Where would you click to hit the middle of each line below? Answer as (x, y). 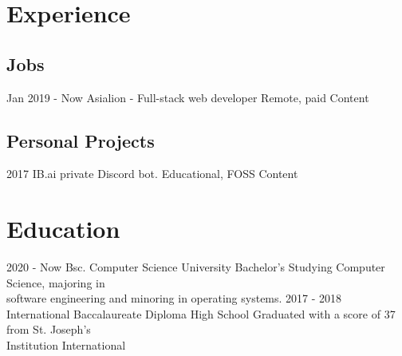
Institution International (66, 345)
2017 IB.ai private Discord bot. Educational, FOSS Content (152, 174)
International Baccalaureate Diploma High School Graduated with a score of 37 (201, 313)
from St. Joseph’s (49, 329)
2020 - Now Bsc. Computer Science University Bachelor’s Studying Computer (196, 267)
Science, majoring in (56, 282)
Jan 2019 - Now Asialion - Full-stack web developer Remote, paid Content (188, 97)
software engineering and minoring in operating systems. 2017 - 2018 (174, 298)
